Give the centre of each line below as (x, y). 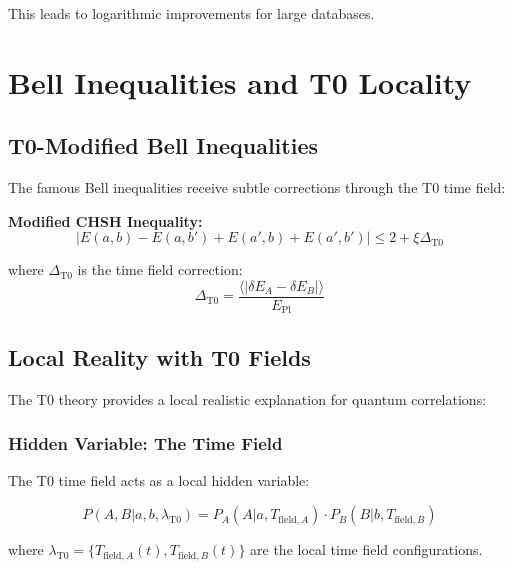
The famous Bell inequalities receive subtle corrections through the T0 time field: (257, 187)
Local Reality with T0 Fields (159, 356)
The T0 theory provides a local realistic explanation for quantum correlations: (247, 398)
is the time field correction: (160, 269)
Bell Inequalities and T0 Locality (240, 81)
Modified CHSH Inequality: (105, 220)
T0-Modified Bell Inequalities (163, 145)
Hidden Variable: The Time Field (145, 443)
